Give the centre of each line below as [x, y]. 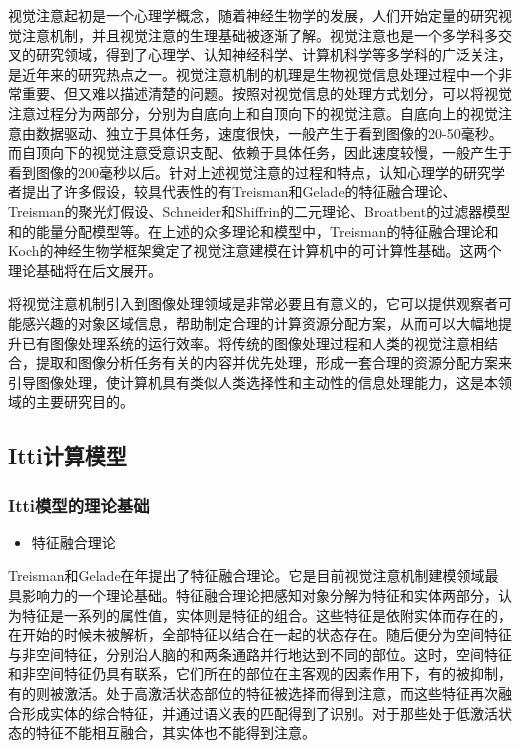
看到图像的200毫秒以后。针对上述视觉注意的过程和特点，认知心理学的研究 [249, 171]
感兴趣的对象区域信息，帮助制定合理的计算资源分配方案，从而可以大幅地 [259, 322]
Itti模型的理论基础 [79, 504]
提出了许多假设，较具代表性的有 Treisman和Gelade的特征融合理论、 [239, 191]
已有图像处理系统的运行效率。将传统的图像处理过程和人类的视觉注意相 [252, 342]
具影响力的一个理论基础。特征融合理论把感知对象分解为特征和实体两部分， [253, 595]
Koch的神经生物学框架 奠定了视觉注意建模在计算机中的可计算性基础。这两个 [255, 250]
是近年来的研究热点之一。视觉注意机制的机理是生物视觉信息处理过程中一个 [253, 73]
